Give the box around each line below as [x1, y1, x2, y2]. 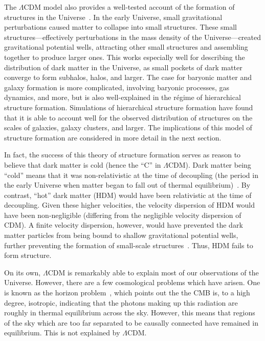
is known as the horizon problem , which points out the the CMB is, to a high [4, 287, 250, 298]
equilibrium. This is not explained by [4, 327, 120, 338]
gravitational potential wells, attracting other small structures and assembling [4, 42, 248, 52]
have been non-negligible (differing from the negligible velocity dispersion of [4, 209, 241, 220]
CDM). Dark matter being [168, 159, 251, 170]
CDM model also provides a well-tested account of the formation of [24, 2, 235, 12]
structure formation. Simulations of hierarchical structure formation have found [4, 102, 253, 112]
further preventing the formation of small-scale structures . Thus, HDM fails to [4, 239, 253, 250]
